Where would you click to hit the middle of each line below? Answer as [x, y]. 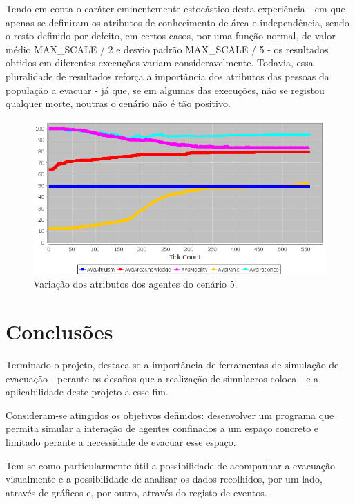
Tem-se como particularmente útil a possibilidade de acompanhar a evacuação [171, 465]
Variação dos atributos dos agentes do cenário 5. [135, 284]
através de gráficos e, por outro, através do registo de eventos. [136, 492]
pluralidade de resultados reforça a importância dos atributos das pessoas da [167, 76]
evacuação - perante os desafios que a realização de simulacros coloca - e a [162, 378]
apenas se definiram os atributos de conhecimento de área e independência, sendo [177, 22]
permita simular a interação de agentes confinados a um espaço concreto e [162, 428]
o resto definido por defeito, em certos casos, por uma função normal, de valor [171, 36]
